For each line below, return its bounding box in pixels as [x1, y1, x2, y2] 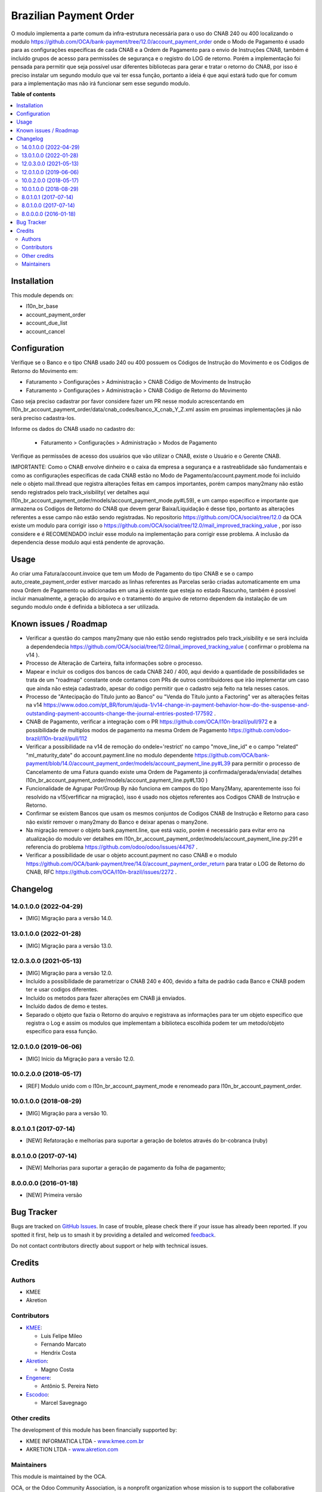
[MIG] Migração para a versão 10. [26, 1109, 109, 1117]
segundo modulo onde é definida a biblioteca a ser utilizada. [11, 603, 160, 611]
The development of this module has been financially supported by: [11, 1426, 177, 1434]
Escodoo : [26, 1391, 49, 1398]
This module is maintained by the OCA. [11, 1473, 107, 1480]
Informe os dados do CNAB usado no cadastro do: [11, 426, 135, 433]
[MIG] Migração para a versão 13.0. [26, 942, 113, 949]
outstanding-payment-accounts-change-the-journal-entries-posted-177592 [26, 710, 213, 717]
